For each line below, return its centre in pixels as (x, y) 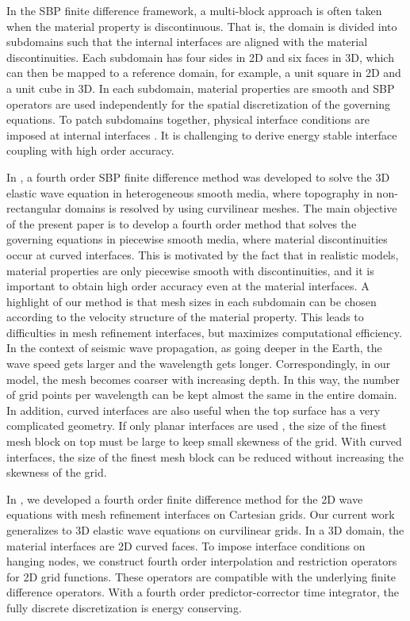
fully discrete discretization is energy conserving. (124, 607)
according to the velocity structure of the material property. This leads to (185, 317)
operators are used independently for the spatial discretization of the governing (198, 103)
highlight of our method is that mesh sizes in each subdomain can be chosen (192, 301)
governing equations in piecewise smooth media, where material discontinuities (197, 239)
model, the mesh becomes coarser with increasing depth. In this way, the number (203, 379)
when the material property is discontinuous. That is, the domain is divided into (202, 26)
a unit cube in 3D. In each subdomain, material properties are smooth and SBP (201, 88)
